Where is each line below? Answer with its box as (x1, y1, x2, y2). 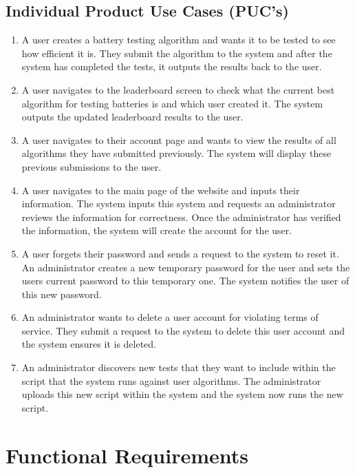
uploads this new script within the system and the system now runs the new (21, 387, 343, 401)
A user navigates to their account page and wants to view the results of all (21, 132, 336, 147)
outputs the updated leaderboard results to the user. (21, 109, 244, 124)
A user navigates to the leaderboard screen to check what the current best (21, 82, 335, 96)
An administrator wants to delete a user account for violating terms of (21, 310, 319, 324)
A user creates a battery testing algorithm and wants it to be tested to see (21, 32, 336, 47)
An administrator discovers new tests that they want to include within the (21, 360, 336, 375)
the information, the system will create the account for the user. (21, 223, 292, 238)
